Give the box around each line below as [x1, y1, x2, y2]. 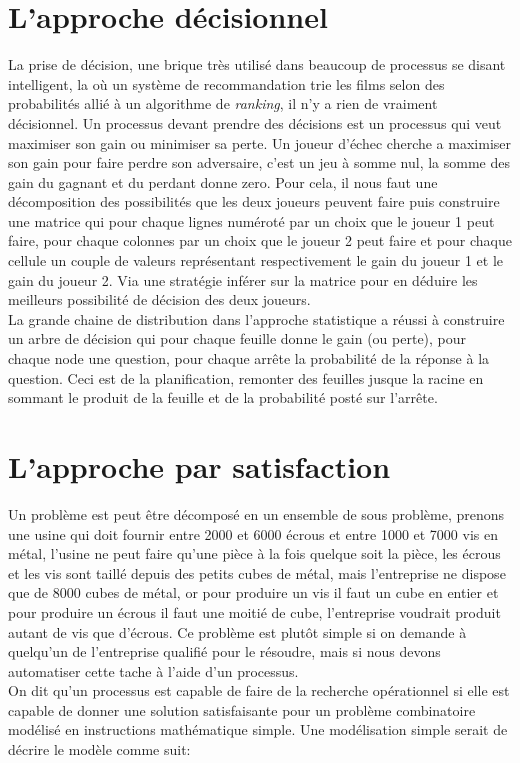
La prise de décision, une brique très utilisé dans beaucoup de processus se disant [8, 54, 506, 75]
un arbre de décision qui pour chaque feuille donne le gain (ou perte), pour [8, 328, 467, 349]
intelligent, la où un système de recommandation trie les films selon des [8, 73, 445, 94]
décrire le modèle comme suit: [8, 739, 191, 760]
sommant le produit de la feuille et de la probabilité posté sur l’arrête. [8, 387, 438, 408]
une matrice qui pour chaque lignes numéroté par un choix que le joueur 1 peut [8, 210, 495, 231]
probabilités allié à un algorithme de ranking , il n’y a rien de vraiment [8, 93, 438, 114]
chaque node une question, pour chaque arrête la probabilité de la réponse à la [8, 348, 490, 369]
